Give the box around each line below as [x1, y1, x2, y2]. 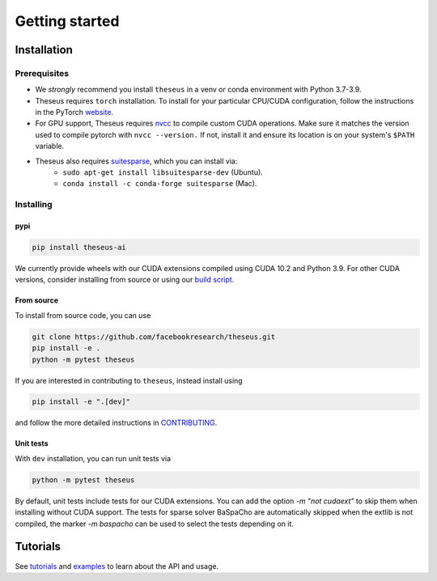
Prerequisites [15, 67, 69, 78]
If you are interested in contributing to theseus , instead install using [15, 375, 243, 385]
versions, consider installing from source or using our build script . [15, 275, 235, 285]
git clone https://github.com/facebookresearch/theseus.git [32, 332, 276, 341]
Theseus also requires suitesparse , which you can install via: [35, 156, 238, 166]
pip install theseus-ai [32, 243, 127, 252]
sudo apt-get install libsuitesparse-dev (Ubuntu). [62, 168, 263, 177]
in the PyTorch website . [35, 108, 113, 117]
